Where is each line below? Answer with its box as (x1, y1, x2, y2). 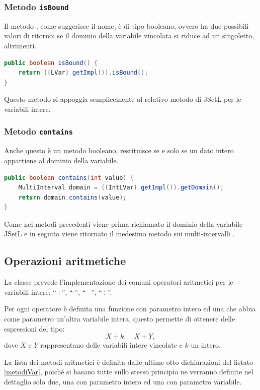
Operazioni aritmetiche (4, 253, 126, 269)
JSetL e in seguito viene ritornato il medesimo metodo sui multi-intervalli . (4, 228, 235, 239)
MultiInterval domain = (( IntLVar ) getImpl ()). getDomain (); (18, 184, 224, 191)
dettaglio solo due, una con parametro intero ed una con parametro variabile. (4, 376, 242, 387)
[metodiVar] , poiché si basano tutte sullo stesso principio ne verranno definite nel (4, 366, 253, 377)
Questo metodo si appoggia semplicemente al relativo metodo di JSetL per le (4, 94, 241, 104)
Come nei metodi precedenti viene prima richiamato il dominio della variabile (4, 218, 243, 229)
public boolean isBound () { (4, 59, 98, 67)
